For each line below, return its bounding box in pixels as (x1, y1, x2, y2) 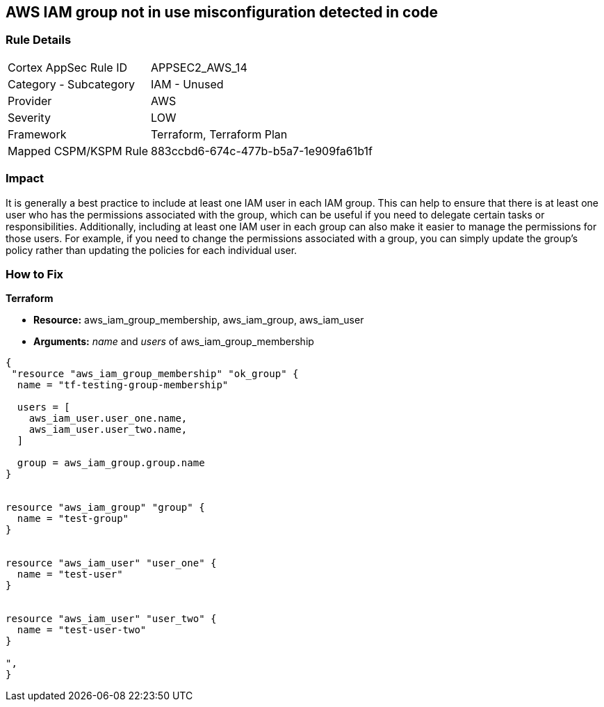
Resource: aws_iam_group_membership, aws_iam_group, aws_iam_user (33, 314, 364, 326)
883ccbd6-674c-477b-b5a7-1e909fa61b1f (151, 143, 373, 158)
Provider (8, 93, 52, 108)
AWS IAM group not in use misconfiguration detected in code (6, 3, 439, 21)
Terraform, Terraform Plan (151, 127, 288, 141)
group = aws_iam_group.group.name (17, 457, 205, 469)
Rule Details (6, 33, 72, 47)
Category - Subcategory (8, 77, 135, 91)
